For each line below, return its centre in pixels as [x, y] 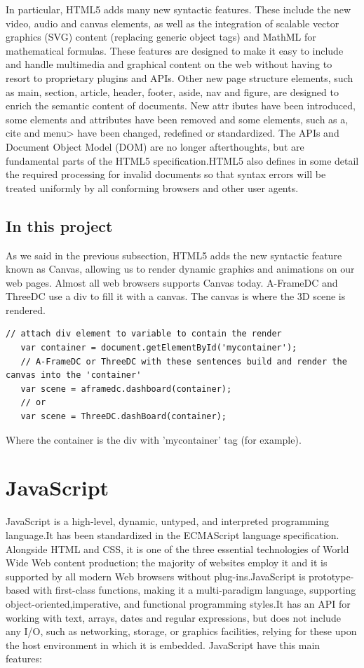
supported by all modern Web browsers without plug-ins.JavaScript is [156, 576]
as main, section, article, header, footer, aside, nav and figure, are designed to [172, 91]
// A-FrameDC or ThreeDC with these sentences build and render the [184, 361]
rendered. [26, 309]
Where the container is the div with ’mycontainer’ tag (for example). [154, 439]
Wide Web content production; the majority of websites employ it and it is [167, 563]
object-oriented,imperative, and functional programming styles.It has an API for [178, 603]
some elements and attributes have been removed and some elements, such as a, [177, 119]
